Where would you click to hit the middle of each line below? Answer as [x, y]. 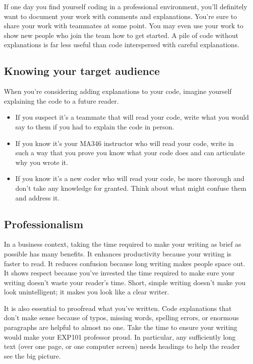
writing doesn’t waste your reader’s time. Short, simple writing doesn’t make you [125, 282]
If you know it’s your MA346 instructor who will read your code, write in [125, 143]
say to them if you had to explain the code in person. [95, 126]
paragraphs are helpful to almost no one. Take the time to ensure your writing [121, 327]
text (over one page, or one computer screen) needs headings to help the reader [122, 346]
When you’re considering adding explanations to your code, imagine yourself [118, 91]
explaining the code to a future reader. [62, 100]
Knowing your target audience [82, 71]
